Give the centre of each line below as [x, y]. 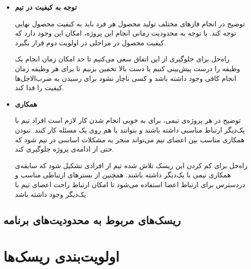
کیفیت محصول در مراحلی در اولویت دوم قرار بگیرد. [90, 42]
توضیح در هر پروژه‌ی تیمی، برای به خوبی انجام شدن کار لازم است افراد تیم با [128, 120]
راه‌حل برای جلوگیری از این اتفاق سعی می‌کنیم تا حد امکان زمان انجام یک [122, 59]
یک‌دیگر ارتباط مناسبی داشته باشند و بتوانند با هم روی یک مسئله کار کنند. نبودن [130, 129]
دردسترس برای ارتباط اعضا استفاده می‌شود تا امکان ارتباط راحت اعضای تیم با [130, 184]
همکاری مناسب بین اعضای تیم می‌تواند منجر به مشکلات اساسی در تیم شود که [130, 139]
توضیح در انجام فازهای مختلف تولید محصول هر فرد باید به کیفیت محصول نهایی [130, 23]
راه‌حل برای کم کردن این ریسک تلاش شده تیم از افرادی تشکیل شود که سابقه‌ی [131, 165]
